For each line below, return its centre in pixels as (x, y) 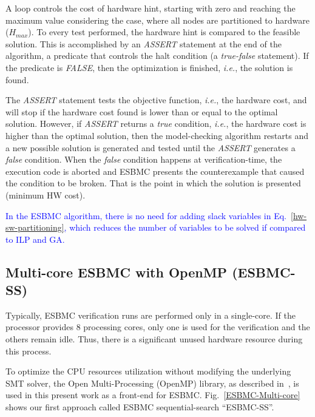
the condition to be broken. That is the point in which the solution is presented (153, 183)
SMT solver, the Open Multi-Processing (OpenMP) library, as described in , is (152, 383)
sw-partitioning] (35, 227)
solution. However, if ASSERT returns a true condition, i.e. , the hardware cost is (156, 124)
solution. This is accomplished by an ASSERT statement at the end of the (144, 43)
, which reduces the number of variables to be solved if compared (185, 227)
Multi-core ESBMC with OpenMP (117, 272)
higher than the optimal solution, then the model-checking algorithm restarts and (157, 135)
